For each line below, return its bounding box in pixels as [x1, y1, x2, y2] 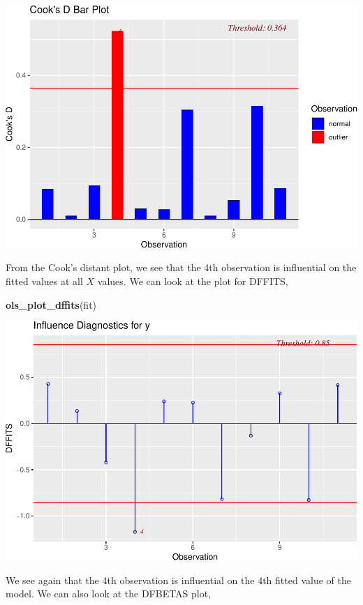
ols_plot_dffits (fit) [6, 297, 97, 312]
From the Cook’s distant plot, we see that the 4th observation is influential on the [6, 260, 357, 275]
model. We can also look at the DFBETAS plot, [6, 586, 212, 601]
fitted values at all [6, 273, 83, 288]
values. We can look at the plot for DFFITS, [97, 273, 288, 288]
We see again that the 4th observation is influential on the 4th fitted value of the [6, 572, 351, 587]
